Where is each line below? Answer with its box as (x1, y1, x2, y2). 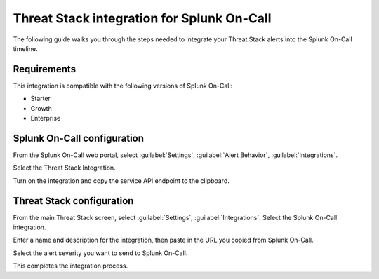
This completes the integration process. (13, 261, 128, 270)
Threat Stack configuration (13, 195, 134, 207)
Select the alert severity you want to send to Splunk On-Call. (13, 249, 188, 257)
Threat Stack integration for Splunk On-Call (13, 11, 272, 26)
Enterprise (30, 114, 61, 123)
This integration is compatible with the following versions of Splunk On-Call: (13, 81, 233, 90)
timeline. (13, 44, 38, 53)
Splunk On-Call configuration (13, 132, 144, 144)
